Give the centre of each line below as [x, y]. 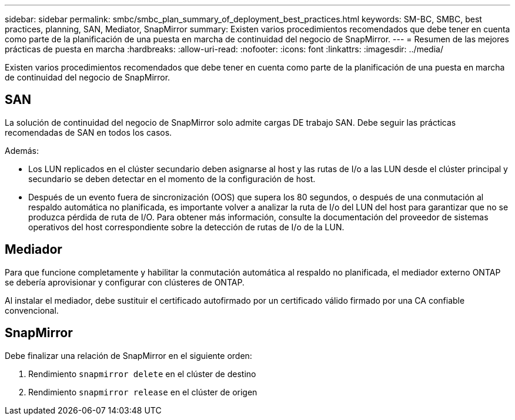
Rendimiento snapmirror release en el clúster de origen [143, 392]
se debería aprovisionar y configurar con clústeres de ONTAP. [125, 282]
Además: [22, 150]
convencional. [32, 310]
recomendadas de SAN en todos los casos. [88, 132]
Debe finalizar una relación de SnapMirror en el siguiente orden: [128, 355]
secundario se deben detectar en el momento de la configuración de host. [172, 179]
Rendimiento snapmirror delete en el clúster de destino [142, 374]
